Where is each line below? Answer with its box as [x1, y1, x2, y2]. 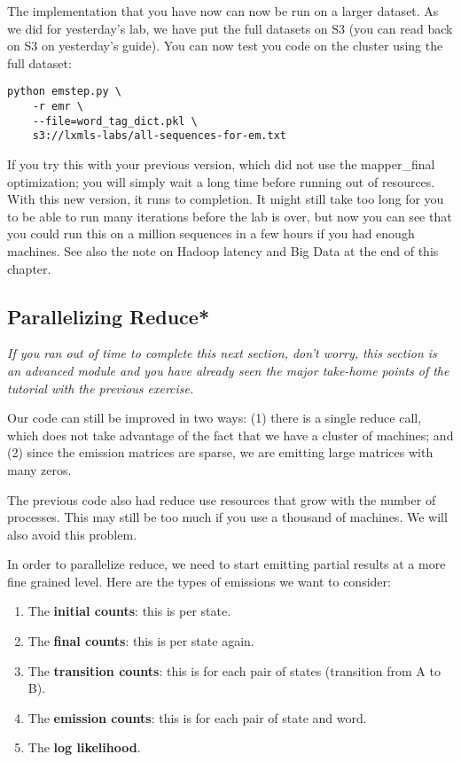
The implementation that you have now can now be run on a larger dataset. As [7, 2, 439, 19]
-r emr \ [32, 100, 83, 113]
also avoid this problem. [7, 525, 137, 543]
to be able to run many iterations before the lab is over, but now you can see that [7, 206, 452, 225]
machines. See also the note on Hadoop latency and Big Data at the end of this [7, 241, 439, 260]
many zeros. [7, 460, 72, 478]
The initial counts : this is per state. [27, 602, 231, 620]
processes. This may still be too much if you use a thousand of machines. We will [7, 508, 448, 526]
